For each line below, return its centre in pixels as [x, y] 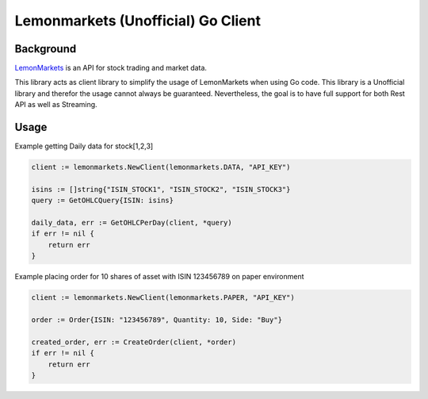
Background [46, 49]
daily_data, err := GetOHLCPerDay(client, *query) [132, 223]
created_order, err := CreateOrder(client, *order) [134, 342]
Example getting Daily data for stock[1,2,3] [84, 146]
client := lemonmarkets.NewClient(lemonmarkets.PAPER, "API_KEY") [163, 298]
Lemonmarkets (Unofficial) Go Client [138, 21]
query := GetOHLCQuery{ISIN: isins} [103, 201]
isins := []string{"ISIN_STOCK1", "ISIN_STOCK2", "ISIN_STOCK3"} [161, 189]
